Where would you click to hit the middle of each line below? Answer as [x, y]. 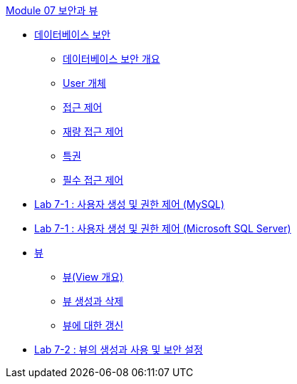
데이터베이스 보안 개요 [111, 59]
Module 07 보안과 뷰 [52, 10]
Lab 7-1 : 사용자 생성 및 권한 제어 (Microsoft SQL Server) [163, 228]
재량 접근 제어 [93, 131]
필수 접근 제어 [93, 180]
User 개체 [84, 83]
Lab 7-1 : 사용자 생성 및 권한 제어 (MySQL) [130, 204]
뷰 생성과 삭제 [93, 301]
